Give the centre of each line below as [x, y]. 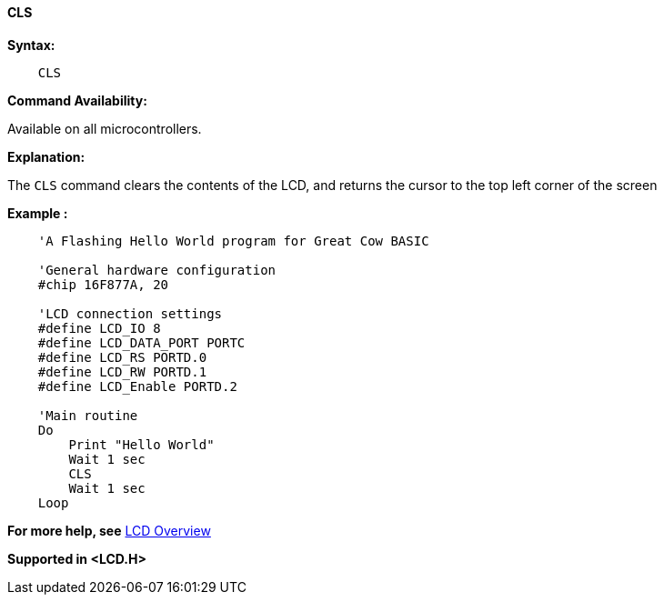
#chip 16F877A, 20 [103, 284]
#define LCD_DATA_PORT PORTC [141, 342]
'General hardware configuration [157, 270]
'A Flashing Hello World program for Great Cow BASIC [233, 241]
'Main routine [88, 415]
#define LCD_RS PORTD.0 [122, 357]
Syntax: [31, 45]
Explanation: [46, 156]
